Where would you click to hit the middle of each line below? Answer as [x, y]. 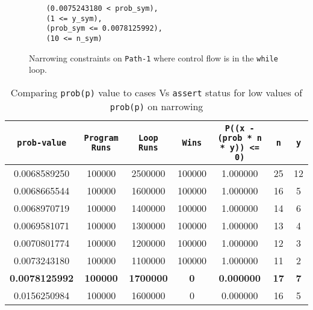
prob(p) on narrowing [156, 106]
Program [101, 138]
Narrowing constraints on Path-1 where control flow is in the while [154, 57]
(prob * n [240, 138]
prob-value [42, 142]
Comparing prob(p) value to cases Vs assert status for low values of [156, 92]
